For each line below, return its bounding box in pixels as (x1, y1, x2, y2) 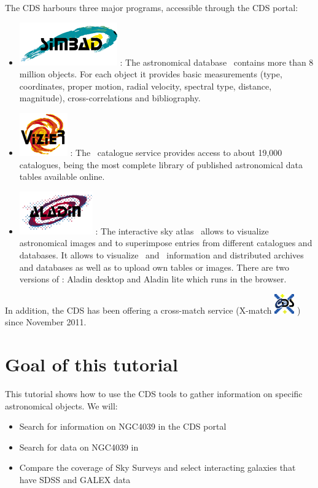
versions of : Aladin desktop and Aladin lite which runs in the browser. (19, 273, 287, 285)
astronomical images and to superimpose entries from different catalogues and (19, 236, 312, 249)
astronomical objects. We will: (5, 399, 118, 412)
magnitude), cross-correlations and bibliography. (19, 91, 201, 104)
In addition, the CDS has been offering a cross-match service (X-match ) (5, 303, 301, 316)
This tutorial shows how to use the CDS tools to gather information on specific (5, 387, 303, 400)
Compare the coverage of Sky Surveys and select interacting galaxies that (19, 461, 296, 474)
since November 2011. (5, 316, 87, 328)
